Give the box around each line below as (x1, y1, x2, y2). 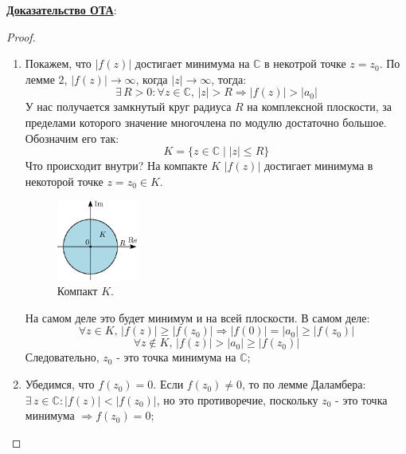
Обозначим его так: (25, 129, 119, 146)
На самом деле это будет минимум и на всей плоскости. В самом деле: (25, 309, 370, 326)
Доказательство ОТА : (6, 2, 117, 18)
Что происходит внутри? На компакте (25, 157, 208, 174)
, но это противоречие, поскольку (156, 391, 318, 408)
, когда (135, 70, 168, 87)
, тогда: (211, 70, 247, 87)
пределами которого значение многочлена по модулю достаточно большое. (25, 113, 387, 130)
